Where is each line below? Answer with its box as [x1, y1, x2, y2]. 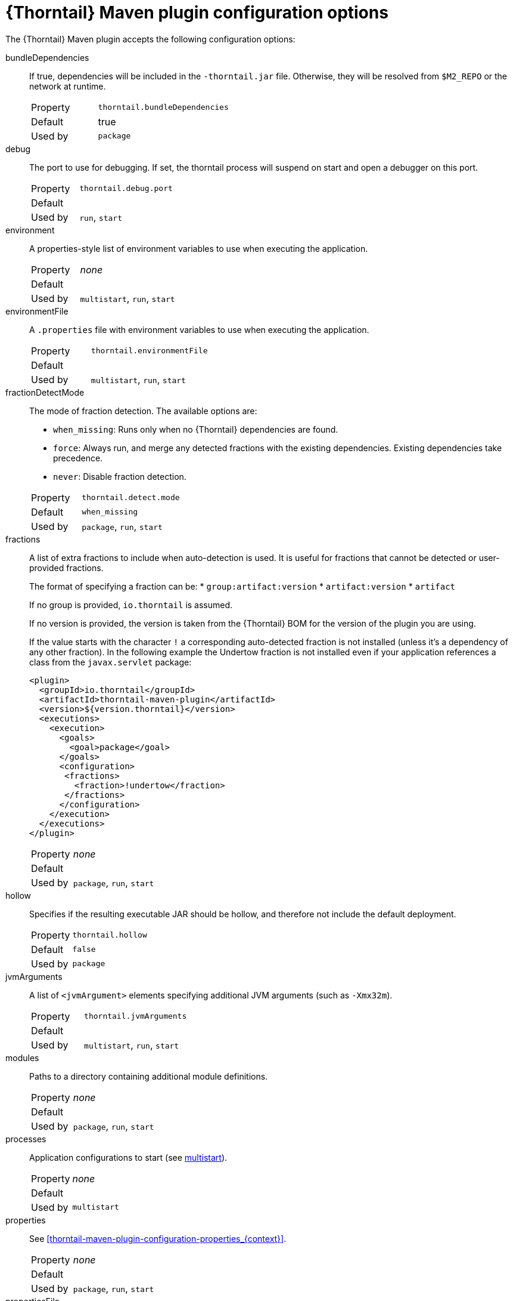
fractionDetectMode [5, 387, 85, 397]
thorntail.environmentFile [91, 346, 208, 356]
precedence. [53, 452, 103, 463]
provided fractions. [29, 562, 104, 573]
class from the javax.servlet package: [29, 656, 192, 667]
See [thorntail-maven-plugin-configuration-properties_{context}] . [29, 1233, 287, 1244]
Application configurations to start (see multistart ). [29, 1152, 228, 1163]
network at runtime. [29, 81, 106, 91]
